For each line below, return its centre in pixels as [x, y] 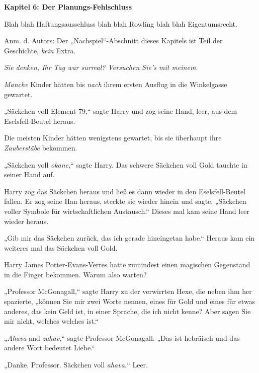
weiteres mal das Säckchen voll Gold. [61, 247]
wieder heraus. [26, 221]
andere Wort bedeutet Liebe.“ [50, 348]
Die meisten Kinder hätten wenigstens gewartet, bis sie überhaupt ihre [113, 138]
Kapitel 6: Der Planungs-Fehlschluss [68, 7]
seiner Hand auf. [29, 174]
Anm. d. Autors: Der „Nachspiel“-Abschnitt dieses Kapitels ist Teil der [113, 41]
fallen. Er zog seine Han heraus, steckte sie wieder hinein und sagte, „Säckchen [125, 201]
